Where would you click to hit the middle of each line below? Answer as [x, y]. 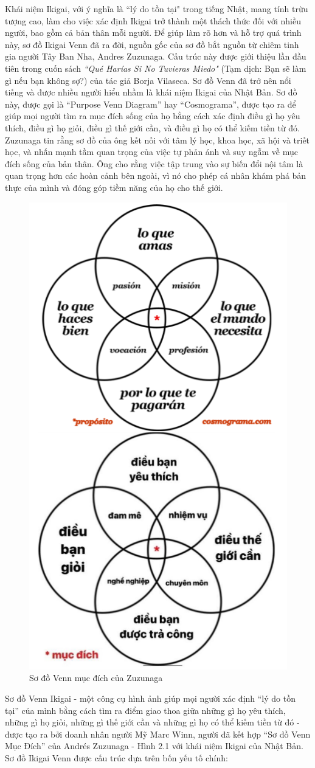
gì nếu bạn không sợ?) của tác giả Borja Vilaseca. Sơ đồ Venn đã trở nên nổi [148, 80]
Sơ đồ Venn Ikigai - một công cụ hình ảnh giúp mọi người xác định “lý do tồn [150, 698]
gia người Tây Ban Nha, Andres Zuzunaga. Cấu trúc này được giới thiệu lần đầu [156, 56]
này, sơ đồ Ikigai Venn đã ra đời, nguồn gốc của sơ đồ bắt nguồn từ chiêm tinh [152, 44]
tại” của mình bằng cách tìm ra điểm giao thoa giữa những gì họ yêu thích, [145, 710]
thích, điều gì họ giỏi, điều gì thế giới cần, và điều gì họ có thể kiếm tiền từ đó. [152, 127]
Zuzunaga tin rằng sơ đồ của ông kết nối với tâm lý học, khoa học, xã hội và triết [157, 140]
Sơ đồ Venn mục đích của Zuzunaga [96, 678]
